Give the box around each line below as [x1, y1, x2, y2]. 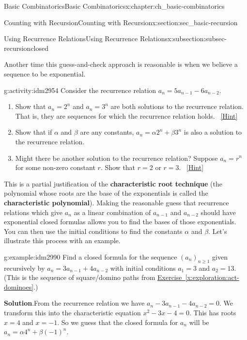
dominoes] [4, 281, 34, 292]
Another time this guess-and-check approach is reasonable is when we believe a [4, 59, 238, 69]
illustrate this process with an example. [4, 235, 121, 246]
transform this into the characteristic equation [4, 308, 141, 318]
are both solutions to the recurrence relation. [110, 101, 244, 111]
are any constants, [80, 127, 134, 137]
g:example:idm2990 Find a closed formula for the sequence [4, 251, 177, 262]
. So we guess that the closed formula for [57, 317, 178, 327]
